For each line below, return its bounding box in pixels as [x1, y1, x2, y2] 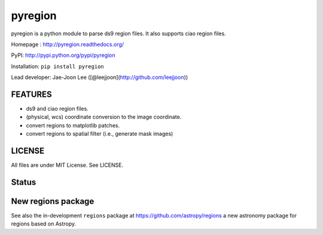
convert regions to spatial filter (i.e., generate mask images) [26, 130, 173, 138]
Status [11, 177, 36, 187]
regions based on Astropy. [11, 220, 77, 227]
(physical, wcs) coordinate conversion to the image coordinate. [26, 114, 182, 121]
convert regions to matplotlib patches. [26, 121, 120, 129]
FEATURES [11, 89, 52, 99]
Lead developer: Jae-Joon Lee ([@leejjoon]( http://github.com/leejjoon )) [11, 74, 188, 81]
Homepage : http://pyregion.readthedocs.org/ [11, 41, 124, 48]
